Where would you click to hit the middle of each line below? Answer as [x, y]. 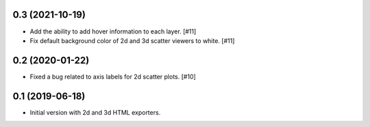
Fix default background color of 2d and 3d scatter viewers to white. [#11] [132, 40]
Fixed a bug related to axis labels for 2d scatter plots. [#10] [113, 76]
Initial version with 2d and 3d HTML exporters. [95, 112]
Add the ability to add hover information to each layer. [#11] [113, 31]
